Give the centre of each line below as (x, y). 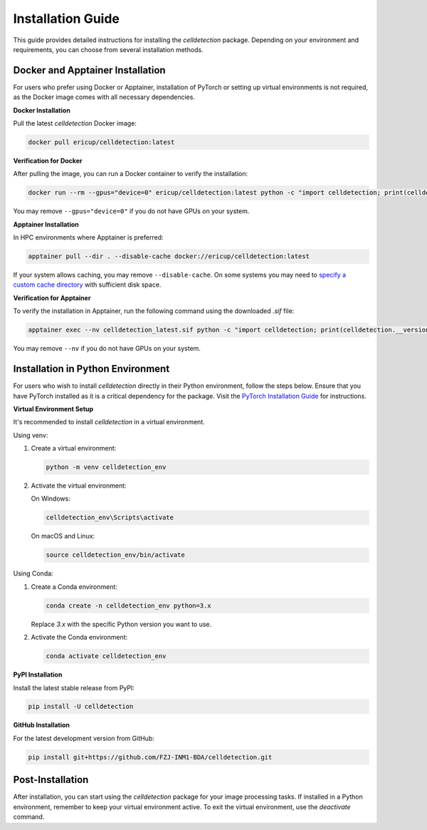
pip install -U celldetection (81, 707)
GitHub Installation (42, 725)
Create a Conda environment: (74, 586)
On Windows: (51, 498)
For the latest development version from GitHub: (84, 738)
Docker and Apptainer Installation (90, 70)
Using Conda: (33, 573)
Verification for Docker (48, 160)
